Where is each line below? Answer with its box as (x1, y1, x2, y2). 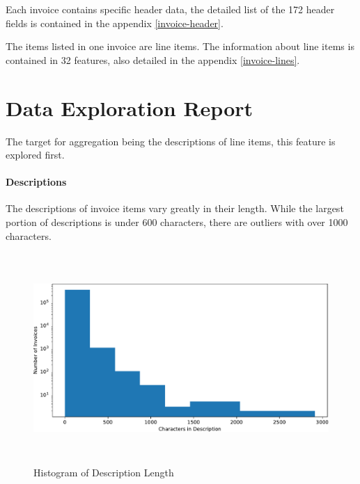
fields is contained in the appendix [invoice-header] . (6, 15, 224, 30)
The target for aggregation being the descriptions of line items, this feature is (6, 134, 336, 148)
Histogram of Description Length (33, 465, 174, 480)
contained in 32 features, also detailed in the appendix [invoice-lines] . (6, 52, 300, 67)
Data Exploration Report (6, 93, 253, 122)
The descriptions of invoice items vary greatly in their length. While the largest (6, 201, 344, 216)
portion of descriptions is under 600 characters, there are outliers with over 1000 (6, 215, 348, 229)
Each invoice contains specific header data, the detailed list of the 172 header (6, 2, 335, 16)
